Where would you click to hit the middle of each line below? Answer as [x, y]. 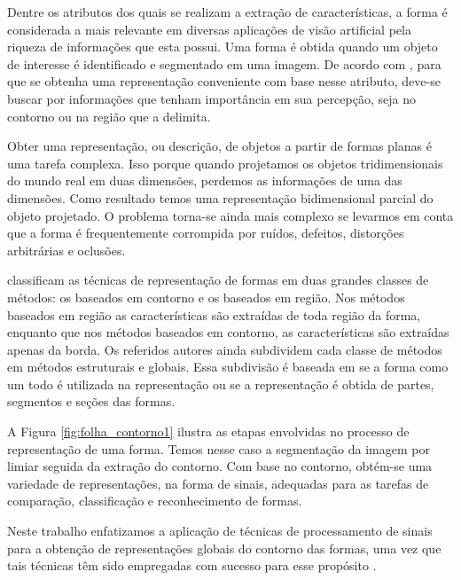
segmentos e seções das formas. [91, 401]
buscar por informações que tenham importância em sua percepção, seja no [211, 98]
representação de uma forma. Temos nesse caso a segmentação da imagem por [219, 448]
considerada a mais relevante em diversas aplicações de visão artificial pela [209, 29]
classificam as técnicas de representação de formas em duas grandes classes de [218, 280]
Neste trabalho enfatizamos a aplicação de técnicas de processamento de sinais [220, 531]
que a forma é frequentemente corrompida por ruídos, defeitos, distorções [206, 233]
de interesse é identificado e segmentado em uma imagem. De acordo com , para [224, 63]
